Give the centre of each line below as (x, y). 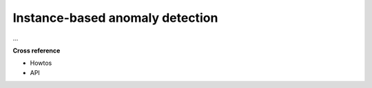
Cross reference (37, 50)
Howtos (41, 63)
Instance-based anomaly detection (115, 18)
